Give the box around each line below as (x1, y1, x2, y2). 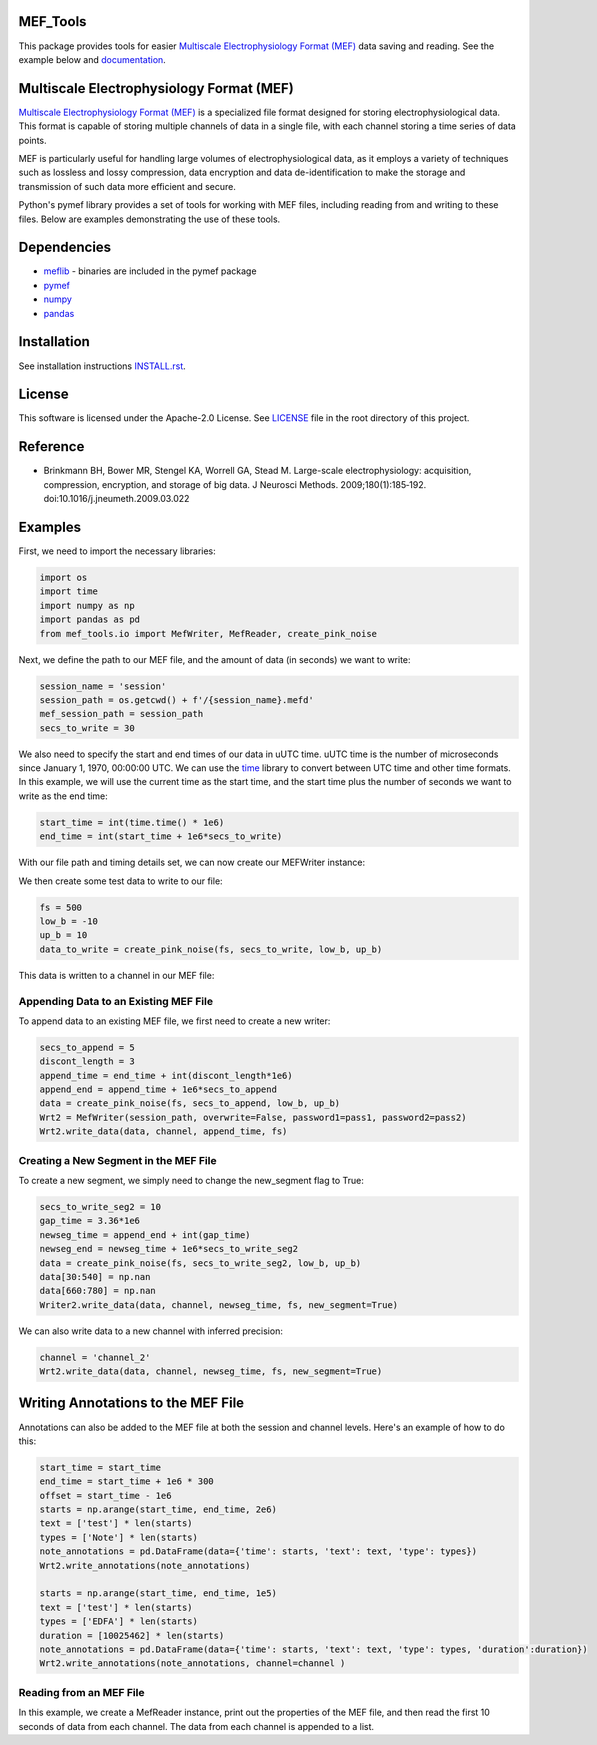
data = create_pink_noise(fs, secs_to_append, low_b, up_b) (39, 1098, 341, 1109)
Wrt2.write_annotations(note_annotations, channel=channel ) (39, 1658, 346, 1669)
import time (39, 586, 99, 597)
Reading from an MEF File (18, 1685, 145, 1699)
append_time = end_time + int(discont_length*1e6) (39, 1070, 294, 1081)
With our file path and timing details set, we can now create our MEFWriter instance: (18, 856, 366, 869)
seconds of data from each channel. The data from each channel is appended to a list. (18, 1720, 375, 1732)
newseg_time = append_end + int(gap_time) (39, 1229, 251, 1240)
